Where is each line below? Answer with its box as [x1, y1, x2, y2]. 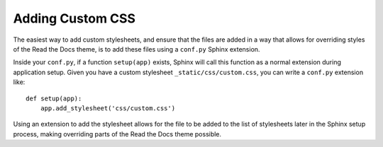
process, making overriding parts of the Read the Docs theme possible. [13, 129, 222, 138]
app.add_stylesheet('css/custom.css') [40, 104, 176, 112]
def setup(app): [26, 94, 82, 102]
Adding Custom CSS [13, 11, 136, 26]
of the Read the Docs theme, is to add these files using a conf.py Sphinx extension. [13, 45, 260, 53]
